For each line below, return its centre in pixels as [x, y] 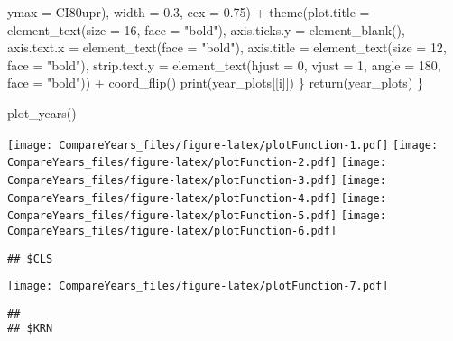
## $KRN [30, 329]
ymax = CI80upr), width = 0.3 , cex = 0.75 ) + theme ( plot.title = [189, 12]
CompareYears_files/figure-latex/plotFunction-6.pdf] [172, 230]
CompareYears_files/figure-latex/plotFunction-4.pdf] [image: [197, 198]
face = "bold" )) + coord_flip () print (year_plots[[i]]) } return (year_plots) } [215, 83]
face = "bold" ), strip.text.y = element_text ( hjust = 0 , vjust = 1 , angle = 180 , [224, 65]
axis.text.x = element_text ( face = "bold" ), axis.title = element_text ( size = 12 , [227, 47]
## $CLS [30, 258]
